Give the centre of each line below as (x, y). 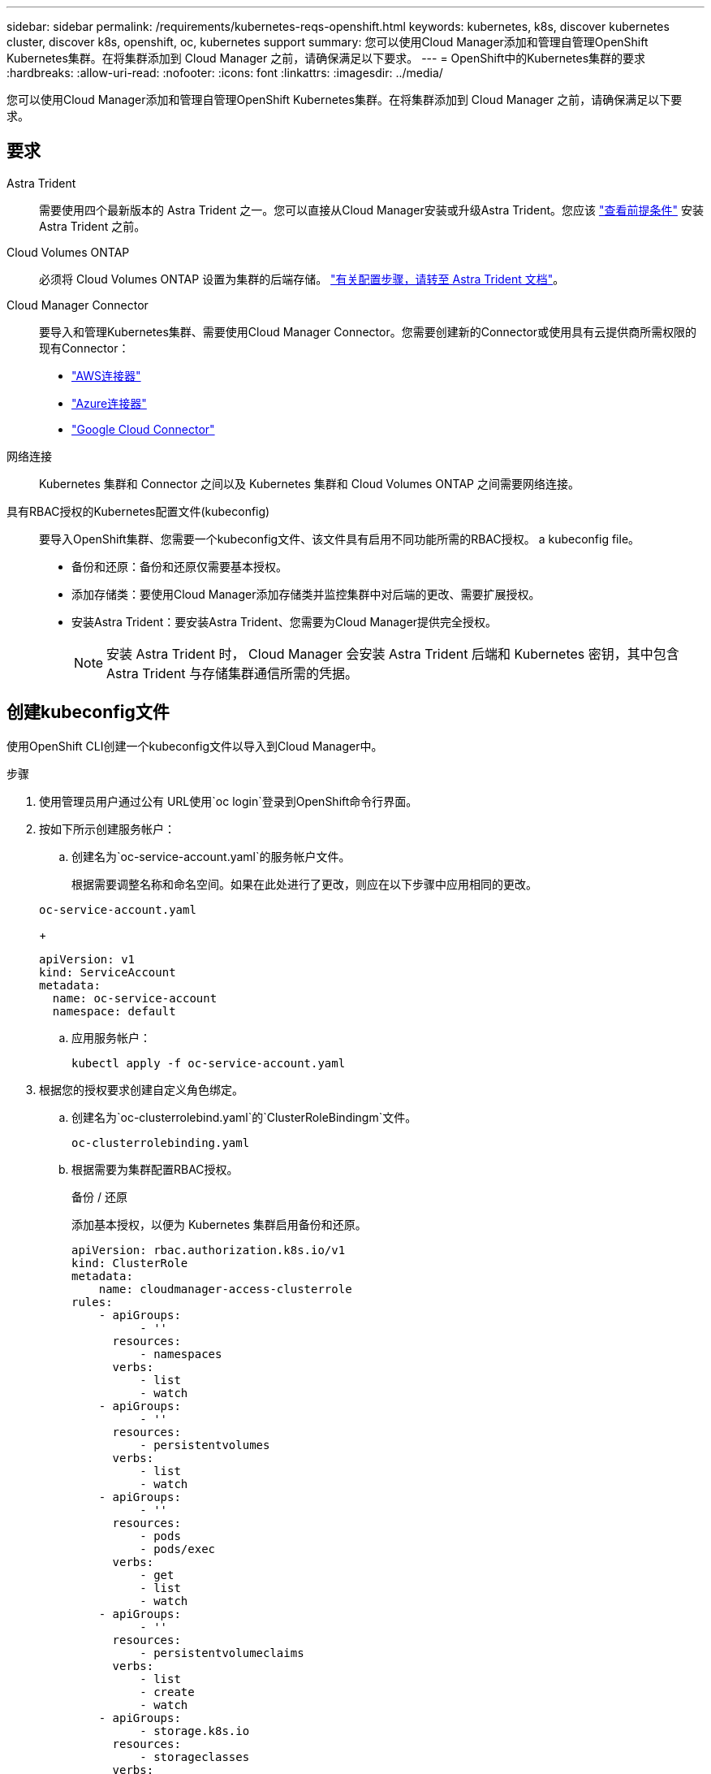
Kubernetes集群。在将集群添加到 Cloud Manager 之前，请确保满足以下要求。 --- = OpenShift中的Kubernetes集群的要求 (326, 58)
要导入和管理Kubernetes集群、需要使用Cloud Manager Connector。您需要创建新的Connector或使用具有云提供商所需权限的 (368, 331)
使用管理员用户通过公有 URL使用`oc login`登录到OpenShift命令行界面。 (228, 801)
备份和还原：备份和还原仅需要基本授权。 (179, 566)
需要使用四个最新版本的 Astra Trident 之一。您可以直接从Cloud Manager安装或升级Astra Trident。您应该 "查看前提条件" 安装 (371, 210)
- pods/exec (178, 1549)
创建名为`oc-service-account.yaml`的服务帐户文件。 (211, 856)
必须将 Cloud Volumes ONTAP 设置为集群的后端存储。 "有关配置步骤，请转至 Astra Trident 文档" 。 (302, 279)
